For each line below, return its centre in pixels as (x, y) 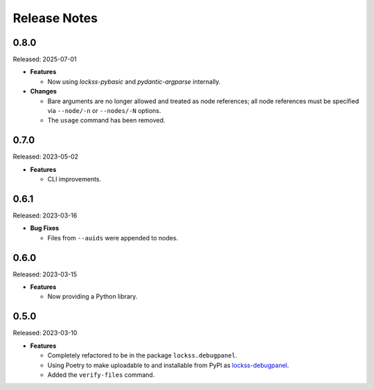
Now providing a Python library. (92, 296)
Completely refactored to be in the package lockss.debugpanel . (142, 355)
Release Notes (55, 18)
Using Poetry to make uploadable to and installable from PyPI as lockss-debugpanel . (168, 365)
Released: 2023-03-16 (45, 215)
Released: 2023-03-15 (45, 274)
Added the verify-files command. (101, 375)
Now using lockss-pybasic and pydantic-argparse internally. (134, 81)
